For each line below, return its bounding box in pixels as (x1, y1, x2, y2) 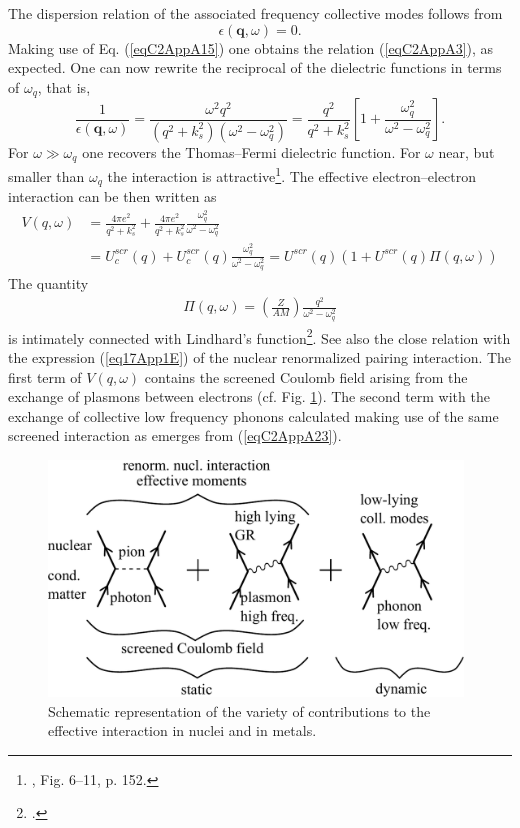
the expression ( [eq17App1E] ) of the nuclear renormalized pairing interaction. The (8, 347, 512, 368)
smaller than (8, 165, 85, 186)
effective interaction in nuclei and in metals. (48, 720, 317, 741)
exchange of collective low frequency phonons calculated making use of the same (8, 405, 499, 426)
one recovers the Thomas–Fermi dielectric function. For (82, 141, 421, 162)
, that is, (37, 76, 91, 97)
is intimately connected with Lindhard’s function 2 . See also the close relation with (8, 324, 511, 348)
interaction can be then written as (8, 186, 217, 207)
